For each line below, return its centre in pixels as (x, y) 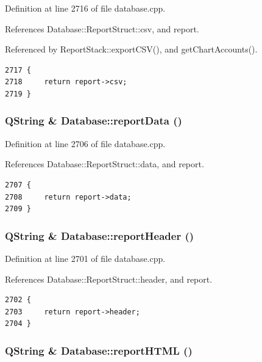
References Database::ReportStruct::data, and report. (104, 164)
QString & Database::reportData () (94, 121)
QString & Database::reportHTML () (99, 350)
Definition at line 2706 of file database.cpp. (85, 143)
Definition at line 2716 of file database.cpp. (85, 8)
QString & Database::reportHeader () (100, 235)
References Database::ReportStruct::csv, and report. (102, 28)
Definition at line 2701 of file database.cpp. (85, 258)
